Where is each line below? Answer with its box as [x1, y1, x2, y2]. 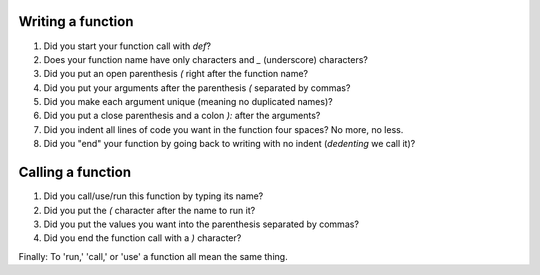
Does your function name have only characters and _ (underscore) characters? [43, 53, 369, 65]
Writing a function [18, 13, 134, 30]
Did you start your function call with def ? [43, 40, 212, 52]
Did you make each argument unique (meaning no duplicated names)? [43, 96, 334, 108]
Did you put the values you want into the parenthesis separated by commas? [43, 218, 360, 230]
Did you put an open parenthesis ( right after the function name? [43, 68, 309, 80]
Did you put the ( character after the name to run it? [43, 204, 256, 216]
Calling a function [18, 164, 132, 181]
